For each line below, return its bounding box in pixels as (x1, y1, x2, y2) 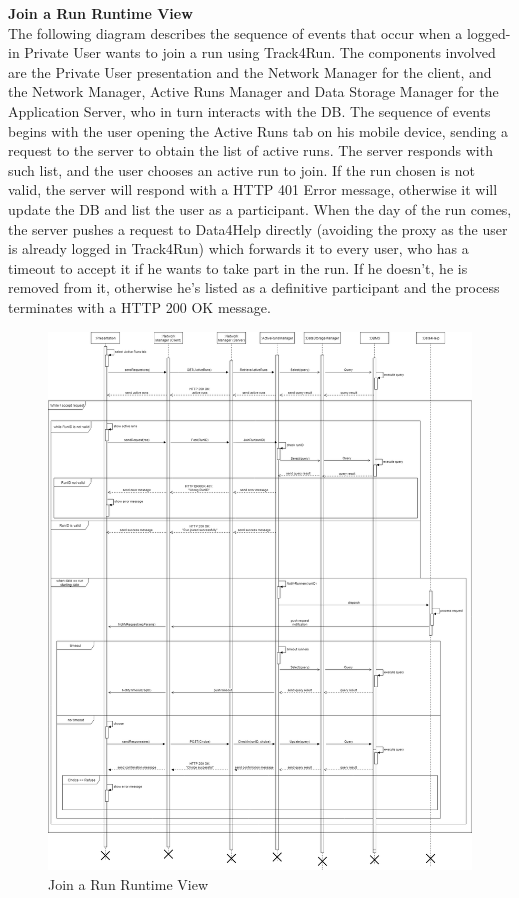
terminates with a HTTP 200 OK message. (8, 296, 271, 317)
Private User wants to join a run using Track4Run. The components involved (24, 42, 496, 63)
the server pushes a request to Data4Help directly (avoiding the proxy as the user (8, 218, 508, 239)
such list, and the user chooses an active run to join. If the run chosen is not (8, 159, 475, 180)
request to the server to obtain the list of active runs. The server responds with (8, 140, 493, 161)
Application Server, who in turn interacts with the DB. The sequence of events (8, 100, 491, 121)
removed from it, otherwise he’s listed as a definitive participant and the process (8, 277, 500, 298)
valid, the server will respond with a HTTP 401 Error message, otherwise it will (8, 179, 498, 200)
